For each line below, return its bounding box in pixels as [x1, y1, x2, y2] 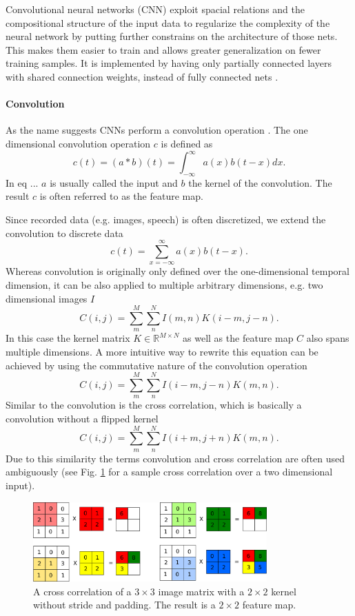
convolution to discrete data [6, 225, 123, 240]
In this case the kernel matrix [6, 331, 130, 345]
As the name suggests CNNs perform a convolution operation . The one [6, 123, 308, 137]
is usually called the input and [50, 175, 178, 189]
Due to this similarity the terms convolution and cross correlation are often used [6, 451, 345, 465]
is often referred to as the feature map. [39, 189, 203, 203]
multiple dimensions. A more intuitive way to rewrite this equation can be [6, 344, 318, 358]
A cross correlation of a [33, 584, 132, 598]
